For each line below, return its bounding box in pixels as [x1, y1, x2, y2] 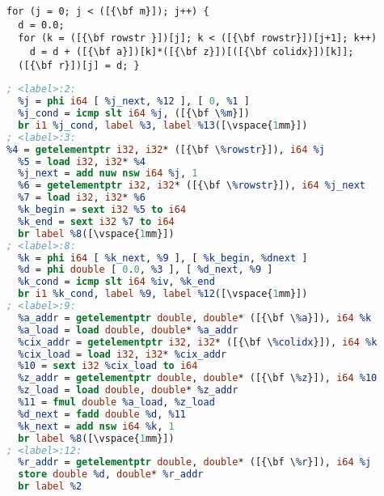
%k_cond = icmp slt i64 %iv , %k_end [18, 276, 215, 288]
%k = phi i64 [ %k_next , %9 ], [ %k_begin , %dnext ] [18, 252, 308, 264]
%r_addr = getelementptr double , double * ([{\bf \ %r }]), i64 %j [18, 456, 372, 468]
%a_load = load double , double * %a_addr [18, 324, 238, 336]
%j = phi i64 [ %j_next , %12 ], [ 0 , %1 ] [18, 95, 250, 108]
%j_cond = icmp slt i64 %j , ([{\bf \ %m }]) [18, 108, 250, 120]
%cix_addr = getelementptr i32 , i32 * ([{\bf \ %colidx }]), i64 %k [18, 336, 378, 348]
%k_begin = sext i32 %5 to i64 [18, 204, 187, 216]
